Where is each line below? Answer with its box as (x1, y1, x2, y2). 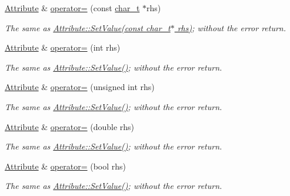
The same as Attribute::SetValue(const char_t (5, 21, 171, 34)
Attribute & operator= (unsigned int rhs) (5, 81, 155, 93)
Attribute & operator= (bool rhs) (5, 160, 126, 172)
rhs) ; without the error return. (177, 21, 286, 34)
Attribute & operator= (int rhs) (5, 41, 121, 54)
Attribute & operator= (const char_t (5, 2, 140, 14)
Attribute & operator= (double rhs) (5, 120, 135, 132)
